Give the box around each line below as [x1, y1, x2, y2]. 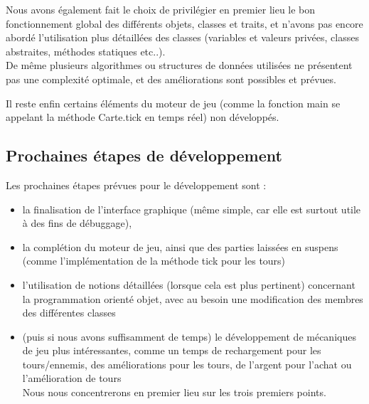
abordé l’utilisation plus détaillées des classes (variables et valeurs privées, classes [6, 30, 359, 45]
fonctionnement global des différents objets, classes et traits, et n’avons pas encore [6, 16, 363, 31]
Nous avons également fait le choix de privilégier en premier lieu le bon [6, 2, 316, 16]
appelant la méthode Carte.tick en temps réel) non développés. [6, 110, 279, 124]
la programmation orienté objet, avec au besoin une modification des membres [22, 291, 363, 306]
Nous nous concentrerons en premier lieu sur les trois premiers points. [22, 385, 326, 400]
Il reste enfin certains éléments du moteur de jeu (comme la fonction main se [6, 95, 341, 110]
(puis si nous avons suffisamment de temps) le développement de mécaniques [22, 329, 356, 344]
